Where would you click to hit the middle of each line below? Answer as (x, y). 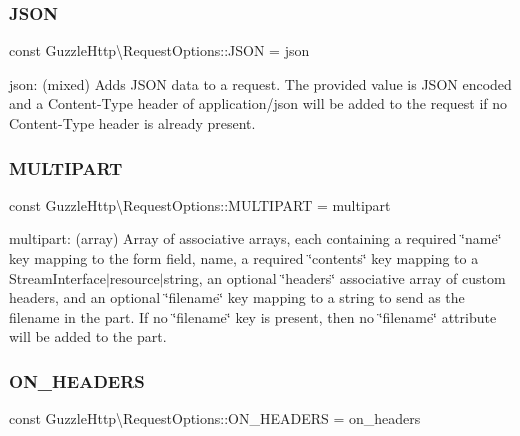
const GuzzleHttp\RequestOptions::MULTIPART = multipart (200, 204)
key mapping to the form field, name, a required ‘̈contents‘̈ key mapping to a (244, 258)
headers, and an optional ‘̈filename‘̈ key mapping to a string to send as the (237, 297)
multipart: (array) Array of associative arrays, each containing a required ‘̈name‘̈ (255, 238)
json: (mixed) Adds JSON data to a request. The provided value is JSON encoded (260, 83)
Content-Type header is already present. (132, 123)
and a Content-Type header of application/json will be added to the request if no (258, 103)
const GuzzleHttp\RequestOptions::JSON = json (159, 50)
